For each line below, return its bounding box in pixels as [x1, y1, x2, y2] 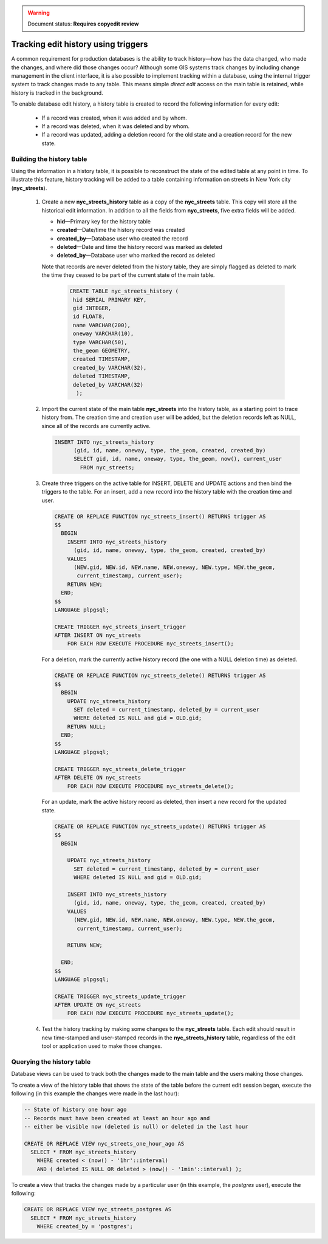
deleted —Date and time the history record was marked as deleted [56, 243, 223, 251]
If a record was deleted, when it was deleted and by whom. [41, 123, 190, 130]
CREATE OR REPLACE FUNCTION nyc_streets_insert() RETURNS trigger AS [54, 513, 266, 520]
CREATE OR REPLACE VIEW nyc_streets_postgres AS [24, 1206, 172, 1213]
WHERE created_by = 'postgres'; [36, 1223, 134, 1229]
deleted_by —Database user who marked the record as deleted [56, 252, 215, 259]
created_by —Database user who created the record [56, 234, 188, 242]
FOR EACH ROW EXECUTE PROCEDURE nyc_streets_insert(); [67, 641, 234, 647]
